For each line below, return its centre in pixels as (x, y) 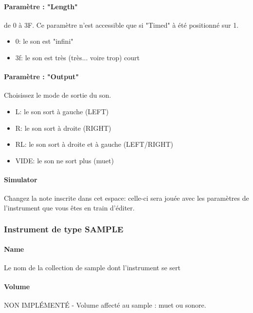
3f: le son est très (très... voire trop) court (78, 57)
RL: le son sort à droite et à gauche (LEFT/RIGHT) (94, 144)
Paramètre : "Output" (42, 77)
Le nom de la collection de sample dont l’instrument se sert (92, 267)
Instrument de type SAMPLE (64, 229)
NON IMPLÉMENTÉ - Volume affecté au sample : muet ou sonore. (105, 305)
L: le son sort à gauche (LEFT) (62, 111)
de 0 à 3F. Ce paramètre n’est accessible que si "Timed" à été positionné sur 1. (121, 25)
